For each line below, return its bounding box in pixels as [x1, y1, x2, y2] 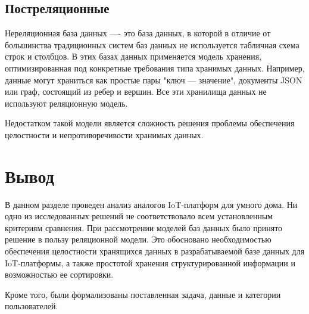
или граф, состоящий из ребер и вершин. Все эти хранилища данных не [5, 85, 267, 98]
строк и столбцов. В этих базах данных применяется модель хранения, [5, 50, 262, 63]
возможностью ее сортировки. [5, 268, 114, 281]
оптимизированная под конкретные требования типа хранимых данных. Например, [5, 61, 305, 74]
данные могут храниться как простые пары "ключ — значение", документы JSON [5, 73, 302, 86]
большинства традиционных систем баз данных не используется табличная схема [5, 38, 299, 51]
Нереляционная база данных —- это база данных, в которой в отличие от [5, 27, 271, 39]
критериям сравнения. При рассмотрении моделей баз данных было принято [5, 221, 283, 234]
